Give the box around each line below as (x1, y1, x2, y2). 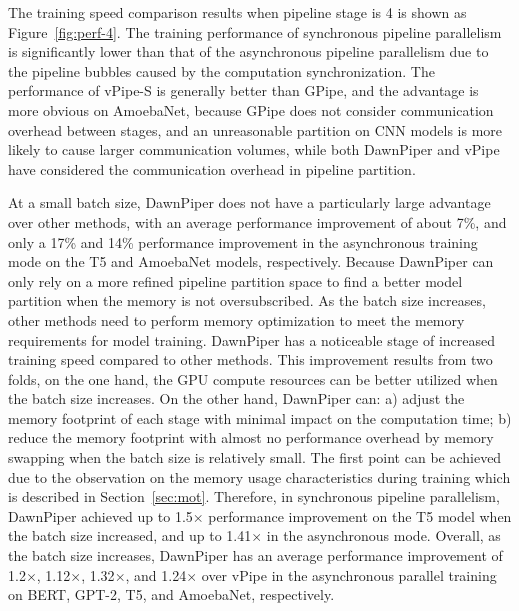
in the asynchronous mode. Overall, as (266, 525, 501, 546)
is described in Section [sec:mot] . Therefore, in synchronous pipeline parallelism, (8, 486, 500, 507)
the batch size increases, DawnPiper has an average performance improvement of (8, 545, 503, 566)
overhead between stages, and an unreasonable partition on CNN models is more (8, 119, 503, 140)
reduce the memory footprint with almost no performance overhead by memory (8, 427, 494, 448)
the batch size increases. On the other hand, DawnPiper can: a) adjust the (8, 388, 465, 409)
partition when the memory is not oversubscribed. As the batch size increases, (8, 290, 486, 311)
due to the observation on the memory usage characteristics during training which (8, 466, 511, 487)
